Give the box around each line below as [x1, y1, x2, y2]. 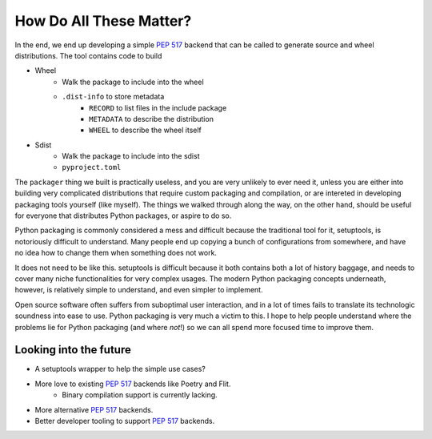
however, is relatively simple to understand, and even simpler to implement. [14, 285, 263, 295]
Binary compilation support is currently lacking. [62, 390, 218, 400]
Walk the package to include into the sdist [62, 151, 200, 161]
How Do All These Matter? [14, 12, 192, 30]
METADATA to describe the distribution [89, 114, 214, 123]
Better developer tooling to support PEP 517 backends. [34, 417, 215, 425]
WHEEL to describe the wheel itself [89, 125, 202, 135]
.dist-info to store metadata [62, 92, 165, 102]
